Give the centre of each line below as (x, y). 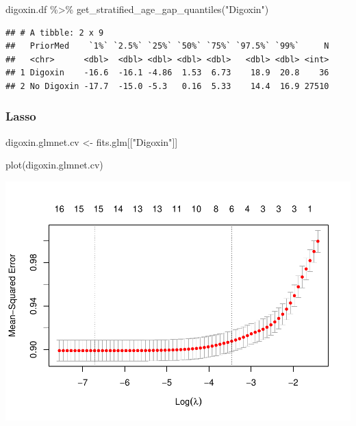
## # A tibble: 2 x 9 (55, 33)
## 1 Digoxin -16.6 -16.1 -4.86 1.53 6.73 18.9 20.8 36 (167, 73)
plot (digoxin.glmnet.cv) (54, 165)
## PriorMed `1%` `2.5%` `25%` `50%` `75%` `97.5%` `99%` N (167, 46)
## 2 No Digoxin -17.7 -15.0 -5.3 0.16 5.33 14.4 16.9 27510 (167, 86)
